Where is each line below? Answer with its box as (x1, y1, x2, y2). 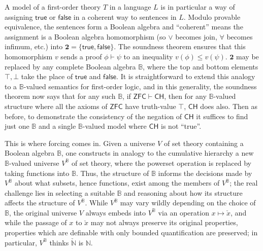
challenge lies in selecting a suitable (5, 187, 115, 198)
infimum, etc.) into (5, 41, 63, 52)
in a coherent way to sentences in (73, 11, 177, 22)
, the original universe (9, 207, 77, 218)
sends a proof (60, 51, 102, 61)
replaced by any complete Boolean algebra (5, 61, 136, 71)
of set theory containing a (163, 137, 244, 148)
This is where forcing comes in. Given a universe (5, 137, 155, 148)
